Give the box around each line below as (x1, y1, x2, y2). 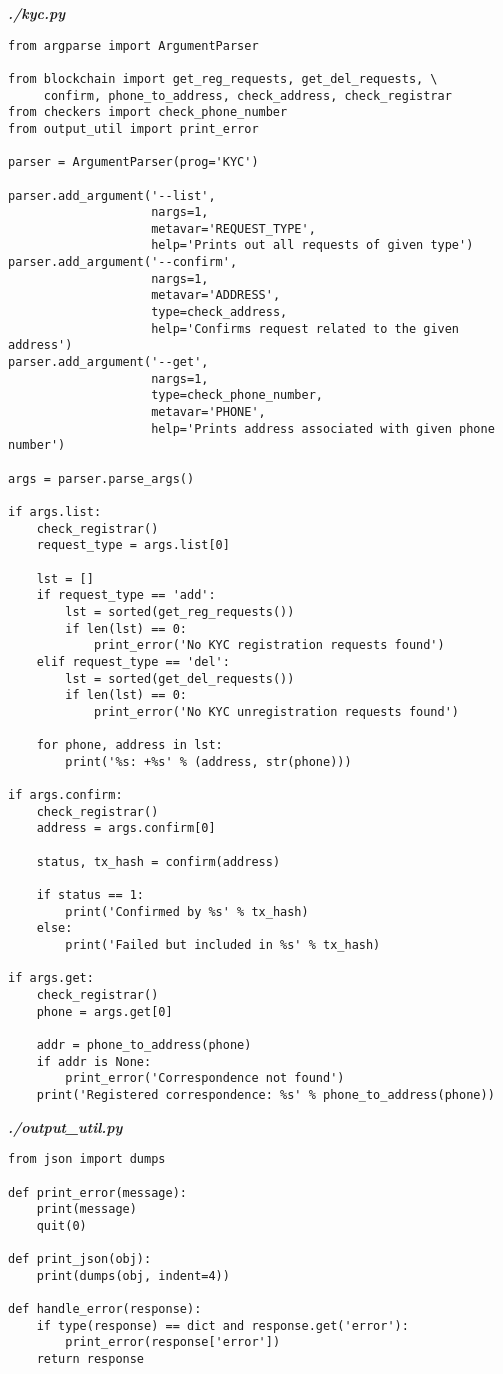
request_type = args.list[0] (36, 538, 230, 553)
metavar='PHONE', (151, 405, 266, 420)
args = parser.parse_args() (8, 471, 195, 486)
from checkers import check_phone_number (8, 105, 288, 120)
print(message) (36, 1202, 137, 1217)
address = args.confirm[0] (36, 821, 216, 836)
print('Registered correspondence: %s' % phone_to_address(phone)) (36, 1087, 495, 1102)
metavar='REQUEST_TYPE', (151, 221, 316, 236)
